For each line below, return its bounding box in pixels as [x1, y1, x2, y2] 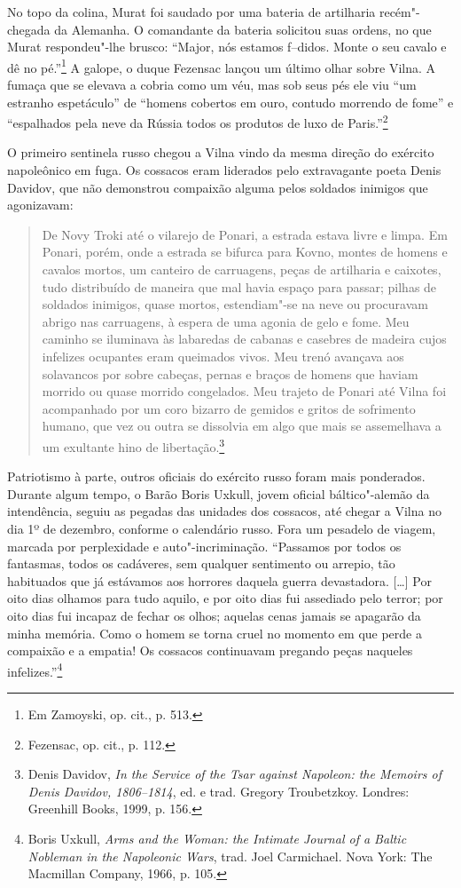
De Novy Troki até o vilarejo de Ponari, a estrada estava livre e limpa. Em [42, 225, 448, 243]
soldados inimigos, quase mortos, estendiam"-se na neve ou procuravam [42, 295, 428, 313]
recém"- [379, 3, 420, 20]
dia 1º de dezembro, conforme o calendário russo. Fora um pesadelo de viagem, [7, 519, 436, 537]
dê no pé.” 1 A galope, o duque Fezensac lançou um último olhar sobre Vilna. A [7, 55, 436, 76]
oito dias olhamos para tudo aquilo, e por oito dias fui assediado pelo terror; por [7, 589, 443, 607]
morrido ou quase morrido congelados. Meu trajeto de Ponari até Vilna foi [42, 382, 447, 400]
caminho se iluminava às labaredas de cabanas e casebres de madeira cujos [42, 329, 447, 348]
